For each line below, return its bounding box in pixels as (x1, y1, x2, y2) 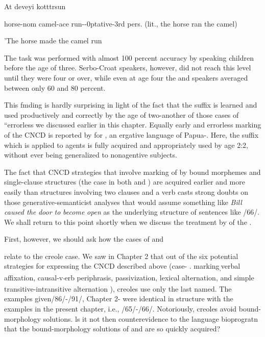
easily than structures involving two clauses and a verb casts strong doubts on (4, 186, 249, 197)
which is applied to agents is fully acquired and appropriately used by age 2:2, (4, 139, 249, 150)
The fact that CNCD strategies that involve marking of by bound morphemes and (4, 166, 261, 177)
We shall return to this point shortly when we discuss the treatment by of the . (4, 216, 252, 227)
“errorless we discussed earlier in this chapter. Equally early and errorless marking (4, 119, 261, 130)
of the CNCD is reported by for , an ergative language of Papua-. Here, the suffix (4, 129, 259, 140)
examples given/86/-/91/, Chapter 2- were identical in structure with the (4, 293, 233, 304)
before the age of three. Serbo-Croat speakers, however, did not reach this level (4, 62, 251, 73)
